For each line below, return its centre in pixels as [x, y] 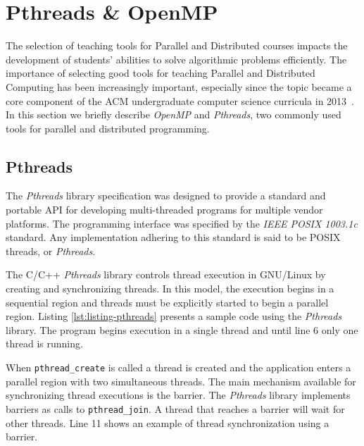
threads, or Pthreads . [51, 250]
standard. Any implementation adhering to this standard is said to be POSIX [173, 237]
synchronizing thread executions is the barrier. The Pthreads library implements [178, 395]
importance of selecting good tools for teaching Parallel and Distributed [161, 73]
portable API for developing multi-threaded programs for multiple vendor [164, 210]
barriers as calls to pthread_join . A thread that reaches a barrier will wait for [175, 408]
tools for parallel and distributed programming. [108, 128]
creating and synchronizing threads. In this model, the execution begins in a [170, 289]
